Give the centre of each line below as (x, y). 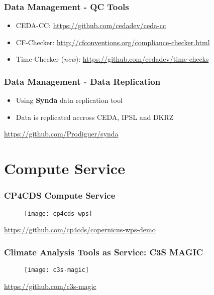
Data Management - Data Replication (82, 81)
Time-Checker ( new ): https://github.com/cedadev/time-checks (112, 59)
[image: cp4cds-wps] (59, 213)
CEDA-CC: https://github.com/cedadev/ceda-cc (91, 25)
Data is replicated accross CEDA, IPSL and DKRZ (95, 117)
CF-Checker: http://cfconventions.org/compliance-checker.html (113, 42)
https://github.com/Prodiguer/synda (61, 134)
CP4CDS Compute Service (60, 195)
